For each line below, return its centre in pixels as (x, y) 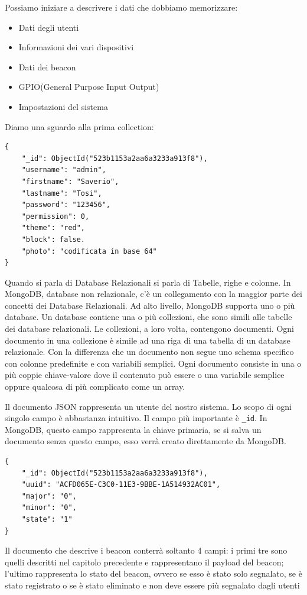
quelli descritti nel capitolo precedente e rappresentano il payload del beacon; (144, 562)
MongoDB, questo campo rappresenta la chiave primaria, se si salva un (133, 429)
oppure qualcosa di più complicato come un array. (95, 387)
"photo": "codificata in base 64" (89, 251)
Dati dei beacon (47, 67)
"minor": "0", (49, 508)
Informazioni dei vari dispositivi (76, 47)
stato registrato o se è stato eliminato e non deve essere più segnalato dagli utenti (152, 585)
